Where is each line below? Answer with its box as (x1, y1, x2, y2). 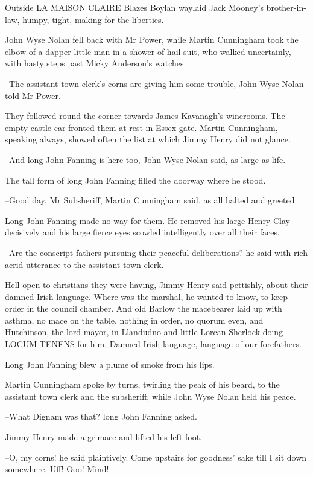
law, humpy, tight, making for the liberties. (5, 13, 164, 25)
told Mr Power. (5, 89, 61, 101)
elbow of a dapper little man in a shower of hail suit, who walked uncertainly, (5, 45, 291, 57)
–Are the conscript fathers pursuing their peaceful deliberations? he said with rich (5, 246, 308, 258)
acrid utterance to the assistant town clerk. (5, 258, 164, 271)
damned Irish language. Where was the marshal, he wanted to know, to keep (5, 290, 288, 303)
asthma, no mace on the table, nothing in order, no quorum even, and (5, 313, 264, 326)
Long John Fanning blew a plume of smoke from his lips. (5, 357, 215, 370)
